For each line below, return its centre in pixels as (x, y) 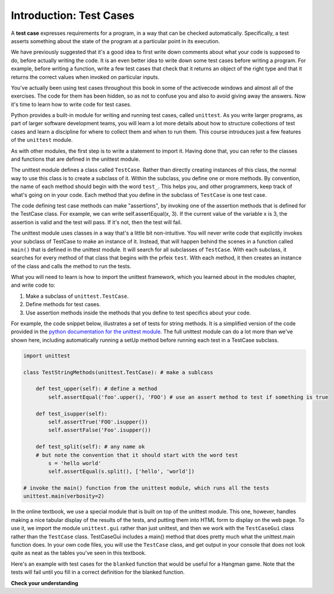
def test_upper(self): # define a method (96, 389)
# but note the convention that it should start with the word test (137, 455)
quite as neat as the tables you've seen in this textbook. (79, 553)
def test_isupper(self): (72, 413)
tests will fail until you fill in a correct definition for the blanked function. (98, 572)
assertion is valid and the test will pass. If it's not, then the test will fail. (96, 222)
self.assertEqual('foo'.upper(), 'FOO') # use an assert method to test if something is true (188, 397)
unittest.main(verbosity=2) (64, 496)
